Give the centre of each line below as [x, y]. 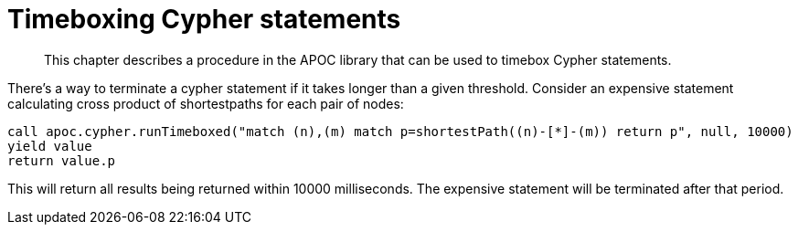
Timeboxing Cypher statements [204, 19]
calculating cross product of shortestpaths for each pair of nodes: [206, 103]
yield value [50, 146]
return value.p [62, 160]
